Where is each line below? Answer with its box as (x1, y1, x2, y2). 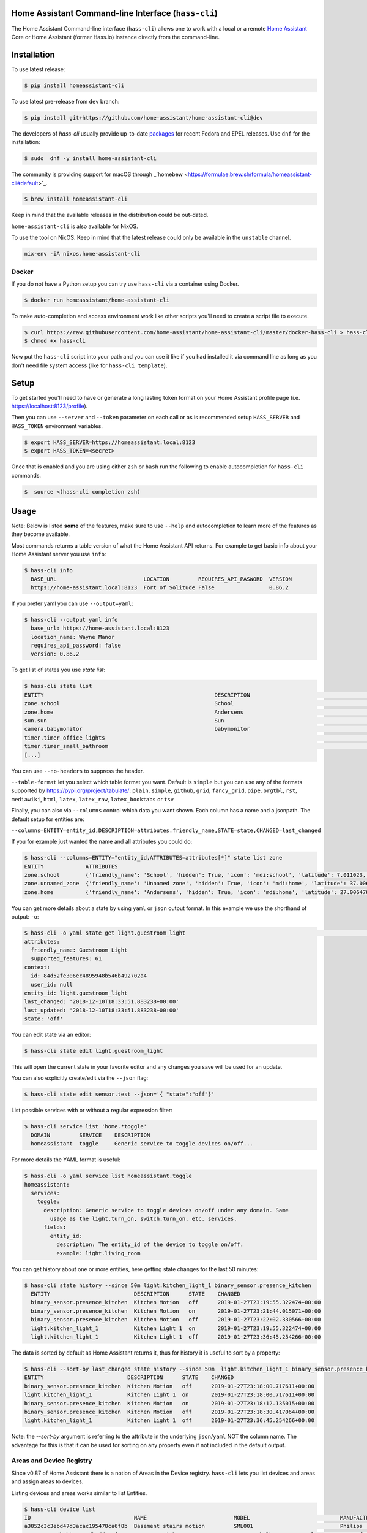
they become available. (11, 530, 70, 538)
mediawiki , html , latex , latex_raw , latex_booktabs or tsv (11, 795, 174, 803)
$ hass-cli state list (24, 682, 92, 690)
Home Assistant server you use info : (11, 551, 106, 558)
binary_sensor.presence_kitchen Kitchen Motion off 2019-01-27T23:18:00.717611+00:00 (24, 1383, 315, 1390)
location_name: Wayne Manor (31, 633, 115, 640)
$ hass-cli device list (24, 1505, 96, 1513)
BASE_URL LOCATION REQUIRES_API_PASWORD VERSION (31, 575, 292, 583)
